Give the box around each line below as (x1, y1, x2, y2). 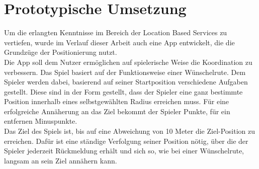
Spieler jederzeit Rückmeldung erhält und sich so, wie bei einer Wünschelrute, (4, 145, 244, 156)
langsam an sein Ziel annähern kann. (4, 155, 117, 165)
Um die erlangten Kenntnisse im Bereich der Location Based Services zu (4, 27, 227, 38)
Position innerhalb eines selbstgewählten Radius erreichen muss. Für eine (4, 96, 229, 107)
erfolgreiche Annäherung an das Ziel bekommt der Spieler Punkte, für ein (4, 106, 230, 116)
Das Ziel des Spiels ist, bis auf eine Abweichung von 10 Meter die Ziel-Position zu (4, 126, 255, 136)
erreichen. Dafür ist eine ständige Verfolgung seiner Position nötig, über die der (4, 135, 248, 146)
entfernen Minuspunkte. (4, 116, 77, 126)
